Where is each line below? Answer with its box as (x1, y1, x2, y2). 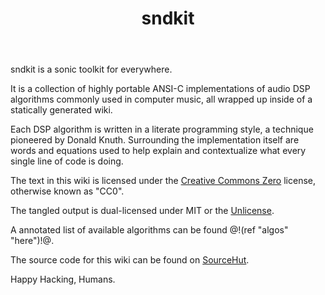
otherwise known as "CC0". (10, 185, 125, 197)
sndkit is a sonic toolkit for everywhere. (10, 63, 173, 76)
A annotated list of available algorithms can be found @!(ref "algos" (10, 224, 289, 236)
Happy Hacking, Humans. (10, 273, 116, 286)
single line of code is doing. (10, 155, 124, 167)
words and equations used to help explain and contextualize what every (10, 145, 307, 157)
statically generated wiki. (10, 104, 113, 116)
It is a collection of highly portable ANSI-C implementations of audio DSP (10, 83, 311, 95)
